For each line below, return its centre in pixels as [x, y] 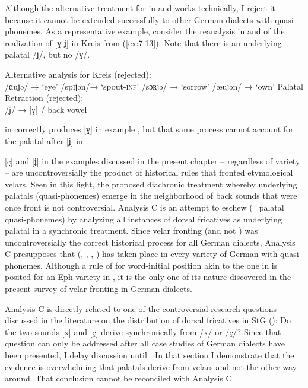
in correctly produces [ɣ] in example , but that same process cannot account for [149, 129]
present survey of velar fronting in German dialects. [99, 289]
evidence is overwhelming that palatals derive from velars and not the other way [151, 366]
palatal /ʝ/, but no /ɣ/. [47, 54]
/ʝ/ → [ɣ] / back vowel [46, 109]
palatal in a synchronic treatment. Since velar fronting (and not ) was [131, 230]
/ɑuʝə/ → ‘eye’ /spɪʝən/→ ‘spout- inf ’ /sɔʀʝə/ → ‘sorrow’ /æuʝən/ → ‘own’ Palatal [154, 86]
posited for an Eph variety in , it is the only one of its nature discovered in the [148, 277]
